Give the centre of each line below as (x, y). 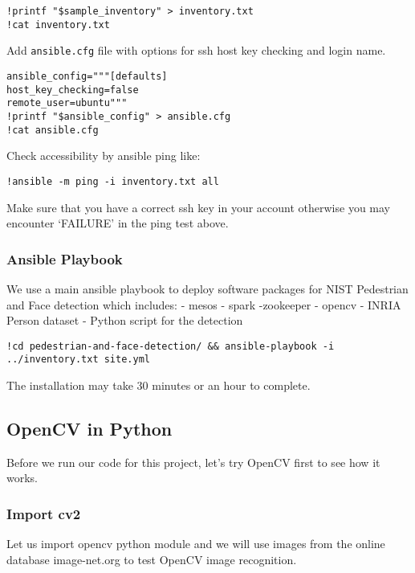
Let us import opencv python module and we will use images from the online (196, 544)
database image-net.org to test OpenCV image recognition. (152, 559)
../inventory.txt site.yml (78, 360)
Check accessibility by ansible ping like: (104, 156)
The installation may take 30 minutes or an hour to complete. (159, 385)
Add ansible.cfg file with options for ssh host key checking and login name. (196, 50)
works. (22, 478)
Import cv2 (44, 513)
